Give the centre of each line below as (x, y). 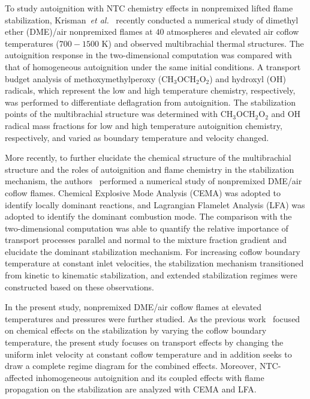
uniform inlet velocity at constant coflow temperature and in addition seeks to (148, 354)
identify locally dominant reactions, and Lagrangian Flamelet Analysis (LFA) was (155, 204)
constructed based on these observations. (79, 286)
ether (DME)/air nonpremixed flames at (79, 31)
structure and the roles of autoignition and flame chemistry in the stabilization (150, 169)
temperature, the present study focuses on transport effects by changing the (144, 342)
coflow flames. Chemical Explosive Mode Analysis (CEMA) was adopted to (143, 192)
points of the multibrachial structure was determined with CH (119, 114)
